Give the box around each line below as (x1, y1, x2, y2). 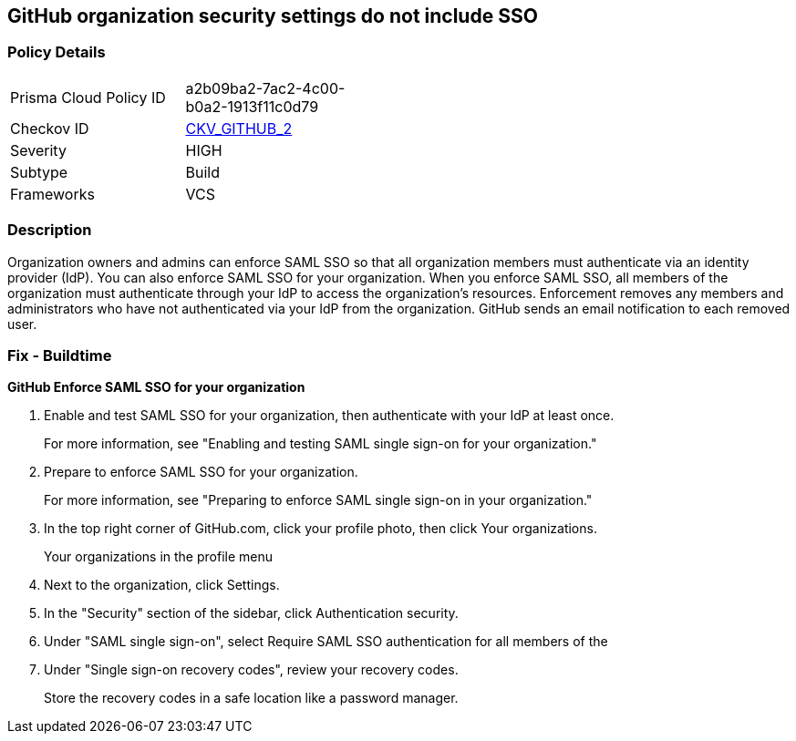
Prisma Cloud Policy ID (10, 87, 166, 107)
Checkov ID (10, 118, 89, 138)
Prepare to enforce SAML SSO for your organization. (44, 464, 358, 480)
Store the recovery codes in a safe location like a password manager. (44, 690, 459, 706)
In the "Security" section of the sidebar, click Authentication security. (44, 605, 459, 622)
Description (7, 221, 92, 240)
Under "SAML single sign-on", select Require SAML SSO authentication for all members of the (44, 633, 608, 650)
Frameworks (10, 184, 95, 203)
